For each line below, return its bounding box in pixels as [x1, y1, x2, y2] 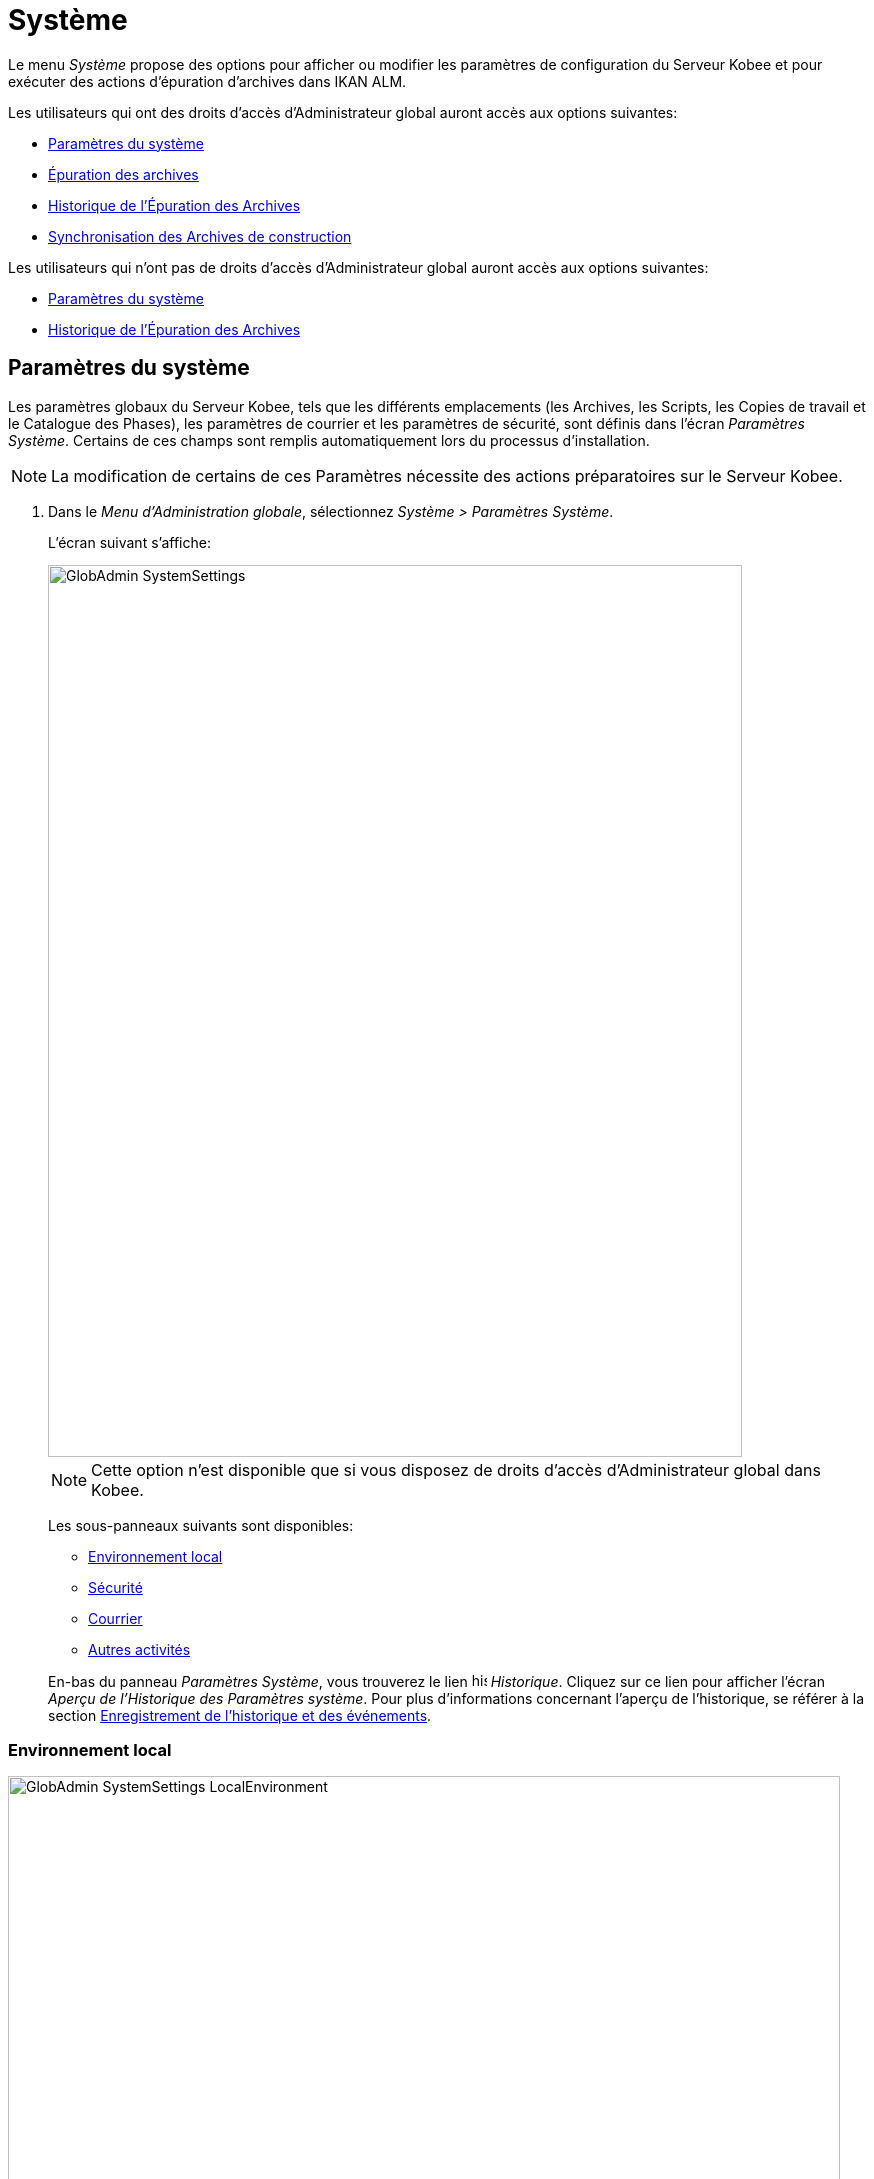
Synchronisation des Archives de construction [48, 227, 352, 245]
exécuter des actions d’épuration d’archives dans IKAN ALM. [8, 72, 407, 90]
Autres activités [88, 1640, 191, 1658]
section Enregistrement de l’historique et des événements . [48, 1706, 432, 1724]
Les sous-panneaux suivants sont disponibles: [48, 1516, 354, 1534]
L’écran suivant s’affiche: [48, 533, 211, 551]
